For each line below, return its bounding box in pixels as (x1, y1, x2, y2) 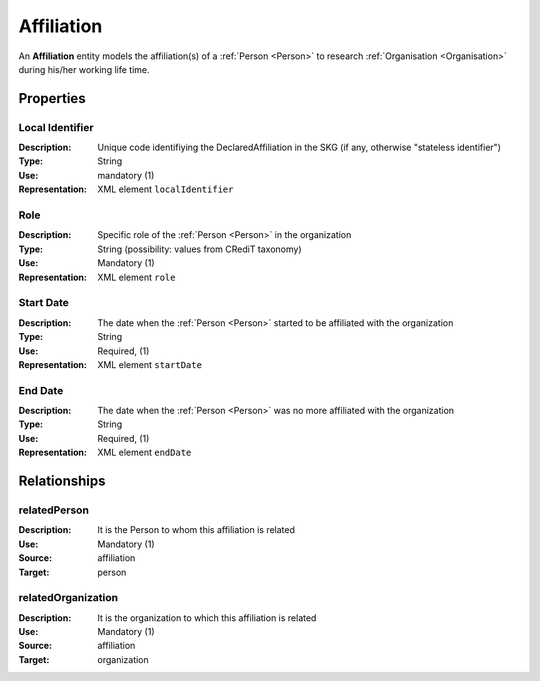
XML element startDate (97, 358, 202, 370)
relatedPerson (18, 503, 90, 517)
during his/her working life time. (18, 63, 150, 75)
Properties (18, 90, 86, 107)
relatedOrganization (18, 591, 119, 605)
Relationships (18, 473, 106, 490)
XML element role (97, 271, 176, 283)
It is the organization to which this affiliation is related (97, 611, 317, 624)
